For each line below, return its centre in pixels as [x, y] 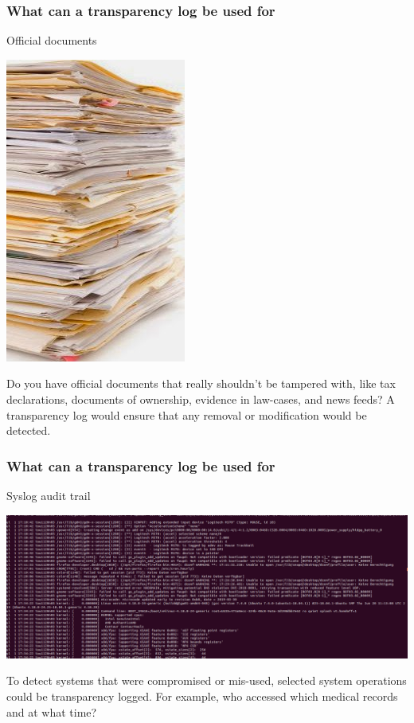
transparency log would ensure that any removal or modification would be [187, 414]
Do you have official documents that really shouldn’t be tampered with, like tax [201, 383]
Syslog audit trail [49, 495]
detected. [29, 430]
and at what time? [52, 711]
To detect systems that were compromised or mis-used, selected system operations [207, 680]
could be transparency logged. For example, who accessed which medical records [202, 696]
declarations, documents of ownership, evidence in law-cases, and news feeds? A [201, 399]
